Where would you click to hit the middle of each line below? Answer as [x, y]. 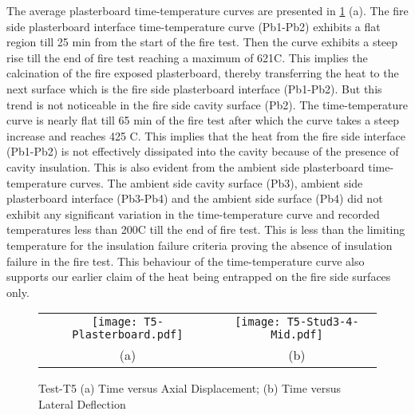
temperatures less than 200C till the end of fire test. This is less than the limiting [206, 229]
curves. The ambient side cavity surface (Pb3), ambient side [216, 182]
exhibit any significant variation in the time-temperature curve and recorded [193, 213]
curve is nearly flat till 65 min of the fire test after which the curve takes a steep [203, 120]
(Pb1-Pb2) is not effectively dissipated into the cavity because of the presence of [203, 151]
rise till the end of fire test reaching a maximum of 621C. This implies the [187, 57]
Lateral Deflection [82, 403]
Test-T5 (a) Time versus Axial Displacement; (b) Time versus [190, 388]
